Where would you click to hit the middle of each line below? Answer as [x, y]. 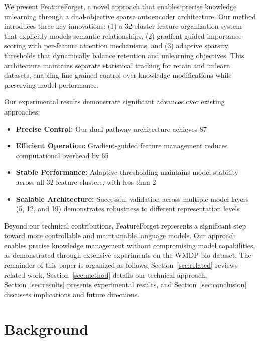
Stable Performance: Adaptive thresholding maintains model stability [127, 172]
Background [46, 329]
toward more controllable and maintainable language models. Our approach [120, 235]
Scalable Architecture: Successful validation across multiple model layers [132, 199]
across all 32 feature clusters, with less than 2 [86, 182]
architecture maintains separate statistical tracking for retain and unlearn [117, 65]
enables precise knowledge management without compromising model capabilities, [130, 245]
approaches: [22, 111]
